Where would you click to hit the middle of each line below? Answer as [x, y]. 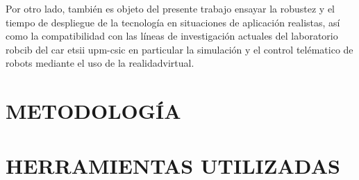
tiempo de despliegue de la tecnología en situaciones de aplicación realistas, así [173, 22]
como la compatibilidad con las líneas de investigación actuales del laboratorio [172, 36]
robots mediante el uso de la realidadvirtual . [100, 63]
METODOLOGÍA [93, 111]
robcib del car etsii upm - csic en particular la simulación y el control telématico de [179, 49]
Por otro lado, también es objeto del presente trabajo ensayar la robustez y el [170, 8]
